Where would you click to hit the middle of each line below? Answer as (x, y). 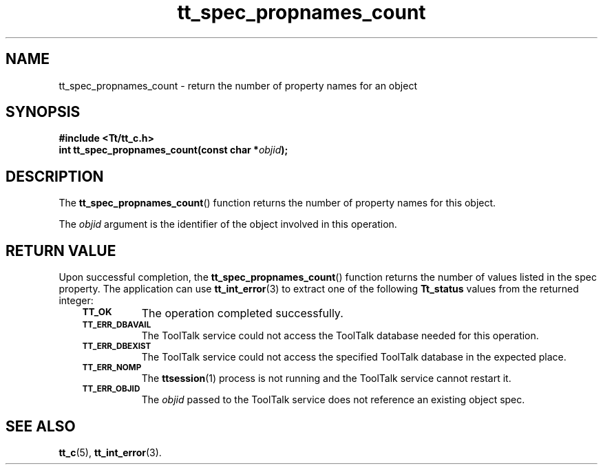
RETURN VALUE (61, 250)
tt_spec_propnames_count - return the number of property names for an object (238, 85)
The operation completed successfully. (242, 313)
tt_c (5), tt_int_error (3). (110, 452)
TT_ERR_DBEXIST (117, 346)
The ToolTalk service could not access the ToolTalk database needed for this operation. (340, 336)
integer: (76, 301)
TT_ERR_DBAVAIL (117, 325)
